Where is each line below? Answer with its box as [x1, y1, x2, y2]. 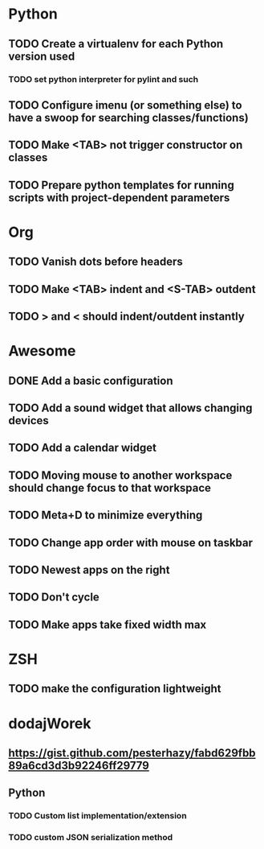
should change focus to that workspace [8, 480, 211, 495]
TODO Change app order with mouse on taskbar [8, 536, 254, 550]
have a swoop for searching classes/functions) [8, 110, 249, 125]
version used [8, 49, 75, 63]
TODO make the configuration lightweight [8, 682, 221, 696]
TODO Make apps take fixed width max [8, 617, 207, 632]
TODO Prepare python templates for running [8, 178, 234, 192]
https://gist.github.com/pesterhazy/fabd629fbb [8, 746, 256, 760]
